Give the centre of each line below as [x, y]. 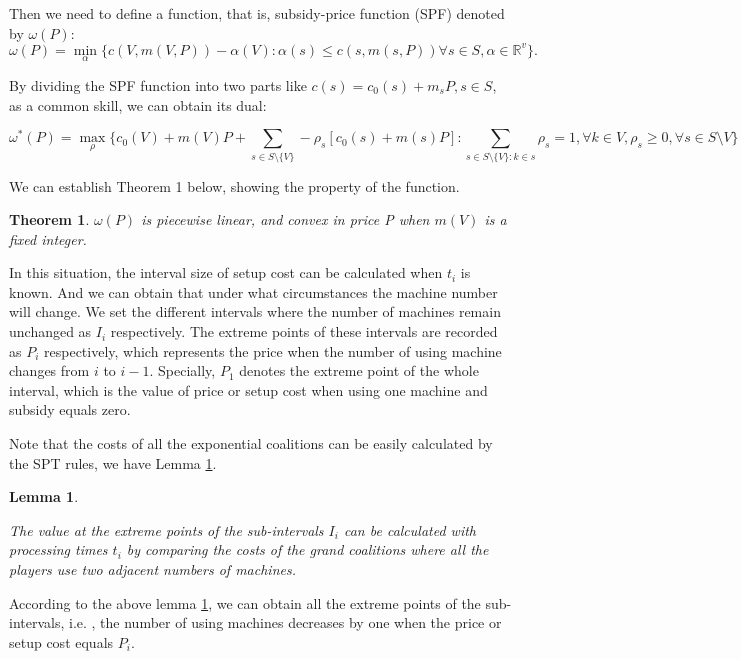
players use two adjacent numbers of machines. [152, 569]
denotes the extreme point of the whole [359, 370]
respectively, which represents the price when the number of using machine [273, 350]
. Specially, [182, 370]
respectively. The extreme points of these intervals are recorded [304, 331]
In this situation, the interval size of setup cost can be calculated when [226, 272]
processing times [58, 549]
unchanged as [50, 331]
